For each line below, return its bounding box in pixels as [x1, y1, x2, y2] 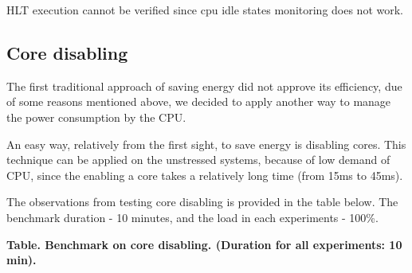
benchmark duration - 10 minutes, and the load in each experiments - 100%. [6, 209, 379, 225]
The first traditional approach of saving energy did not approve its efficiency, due [6, 77, 402, 94]
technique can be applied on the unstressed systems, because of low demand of [6, 151, 390, 168]
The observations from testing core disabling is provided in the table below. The [6, 193, 398, 210]
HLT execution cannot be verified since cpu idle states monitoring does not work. [6, 2, 403, 18]
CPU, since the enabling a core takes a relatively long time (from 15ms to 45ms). [6, 166, 403, 183]
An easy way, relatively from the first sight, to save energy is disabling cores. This [6, 135, 406, 152]
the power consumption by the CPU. [6, 108, 186, 125]
